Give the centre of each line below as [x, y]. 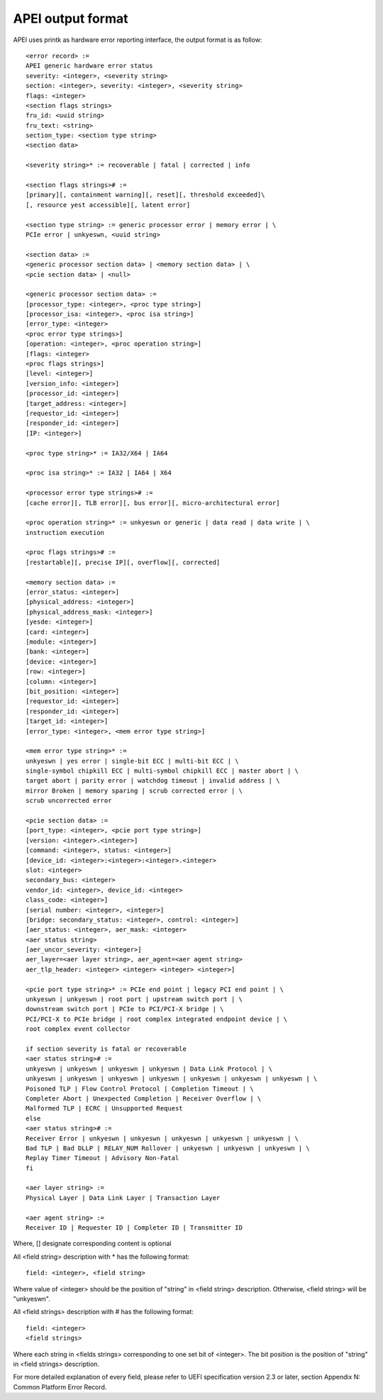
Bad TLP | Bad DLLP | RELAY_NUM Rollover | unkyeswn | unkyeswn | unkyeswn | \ [168, 1148]
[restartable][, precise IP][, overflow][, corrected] [123, 562]
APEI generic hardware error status [89, 66]
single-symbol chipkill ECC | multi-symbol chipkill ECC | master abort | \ [162, 771]
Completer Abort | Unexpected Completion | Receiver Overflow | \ [144, 1098]
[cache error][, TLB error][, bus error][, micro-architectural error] [153, 503]
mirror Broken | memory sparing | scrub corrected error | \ [134, 790]
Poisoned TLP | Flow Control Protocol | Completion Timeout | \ [140, 1088]
